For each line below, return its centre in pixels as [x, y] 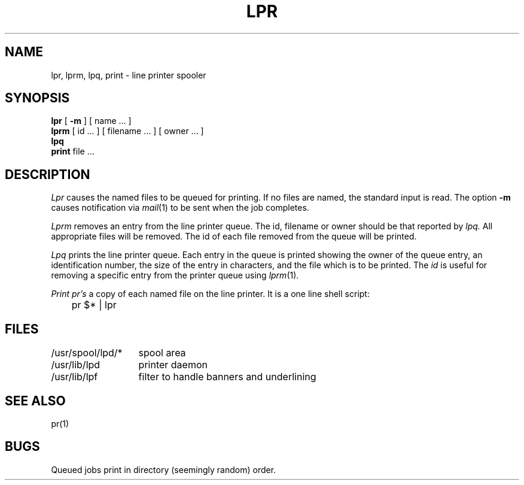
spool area [162, 353]
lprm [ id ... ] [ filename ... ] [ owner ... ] [127, 131]
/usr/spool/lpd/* [87, 353]
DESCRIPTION [48, 174]
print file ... [73, 151]
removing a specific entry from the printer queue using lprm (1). [175, 275]
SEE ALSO [35, 401]
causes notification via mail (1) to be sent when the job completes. [180, 208]
